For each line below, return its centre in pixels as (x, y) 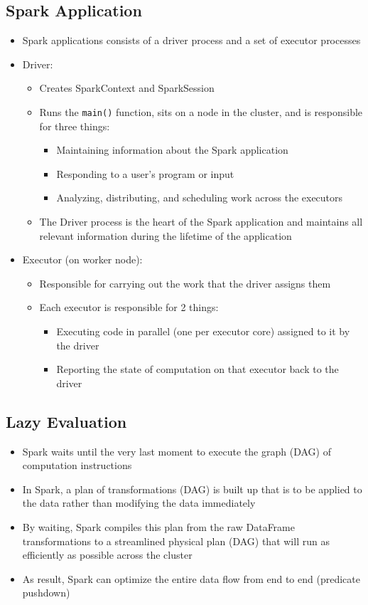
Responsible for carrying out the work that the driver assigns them (185, 283)
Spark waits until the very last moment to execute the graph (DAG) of (177, 451)
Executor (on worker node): (82, 259)
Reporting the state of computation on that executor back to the (197, 369)
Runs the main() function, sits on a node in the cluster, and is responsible (201, 111)
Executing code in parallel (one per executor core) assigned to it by (203, 331)
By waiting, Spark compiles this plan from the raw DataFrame (158, 526)
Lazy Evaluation (66, 421)
